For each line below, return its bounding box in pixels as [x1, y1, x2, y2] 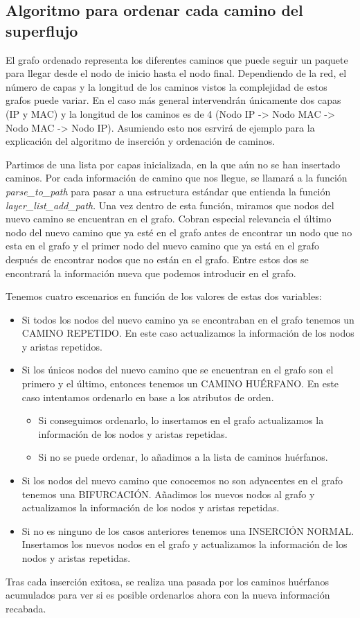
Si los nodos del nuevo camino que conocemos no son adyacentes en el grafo [21, 473, 343, 488]
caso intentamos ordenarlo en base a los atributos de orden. [21, 389, 274, 404]
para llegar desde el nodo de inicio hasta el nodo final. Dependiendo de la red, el [6, 66, 347, 80]
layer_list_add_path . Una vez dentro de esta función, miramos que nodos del [6, 197, 334, 212]
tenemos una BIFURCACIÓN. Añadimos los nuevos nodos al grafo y [21, 486, 315, 501]
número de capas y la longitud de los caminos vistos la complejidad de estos [6, 79, 327, 94]
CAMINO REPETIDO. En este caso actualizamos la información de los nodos [21, 326, 354, 340]
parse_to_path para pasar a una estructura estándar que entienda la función [6, 184, 331, 198]
